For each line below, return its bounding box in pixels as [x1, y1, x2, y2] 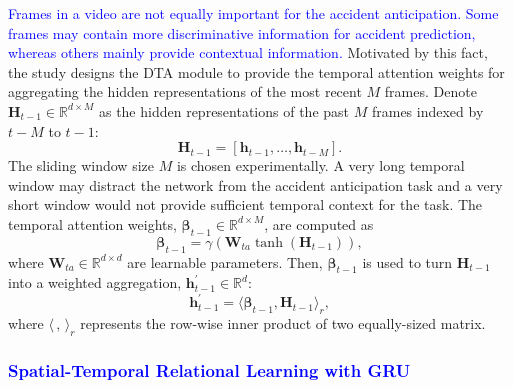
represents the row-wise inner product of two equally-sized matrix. [80, 313, 486, 334]
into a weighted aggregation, [8, 272, 182, 293]
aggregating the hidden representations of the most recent [8, 81, 362, 102]
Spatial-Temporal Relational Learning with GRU [8, 357, 411, 382]
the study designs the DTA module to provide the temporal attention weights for [8, 61, 505, 82]
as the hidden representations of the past [98, 100, 350, 121]
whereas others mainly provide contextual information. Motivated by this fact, [8, 42, 488, 63]
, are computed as [264, 213, 374, 234]
